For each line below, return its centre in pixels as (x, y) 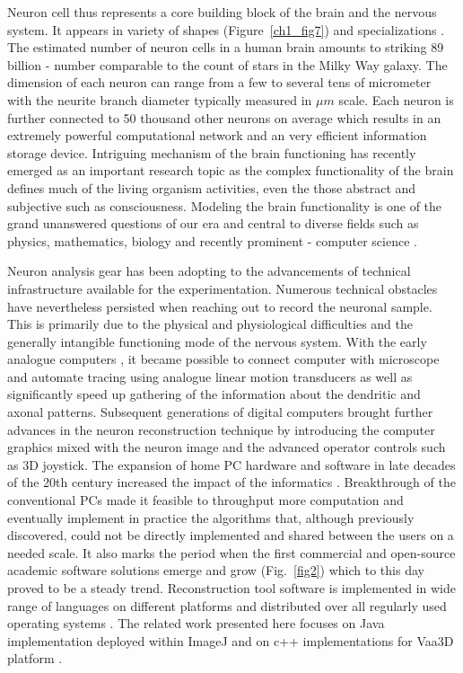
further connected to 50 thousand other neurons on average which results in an (224, 117)
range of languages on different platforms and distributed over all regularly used (227, 605)
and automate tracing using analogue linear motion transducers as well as (210, 376)
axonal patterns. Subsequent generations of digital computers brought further (220, 412)
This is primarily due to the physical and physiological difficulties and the (210, 324)
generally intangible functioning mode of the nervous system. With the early (217, 341)
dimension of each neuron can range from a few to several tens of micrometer (219, 82)
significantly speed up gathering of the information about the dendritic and (214, 394)
